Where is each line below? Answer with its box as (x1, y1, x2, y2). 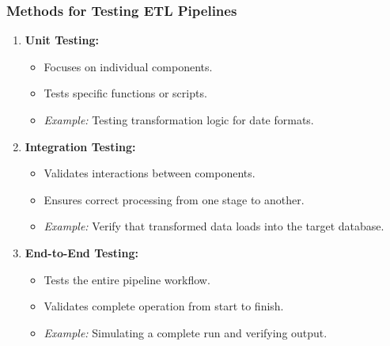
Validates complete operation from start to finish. (44, 298, 284, 314)
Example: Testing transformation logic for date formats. (44, 112, 314, 127)
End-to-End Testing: (25, 244, 138, 260)
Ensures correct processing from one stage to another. (44, 191, 305, 207)
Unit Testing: (25, 32, 99, 48)
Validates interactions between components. (44, 165, 256, 181)
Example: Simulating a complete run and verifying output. (44, 324, 328, 340)
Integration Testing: (25, 138, 136, 154)
